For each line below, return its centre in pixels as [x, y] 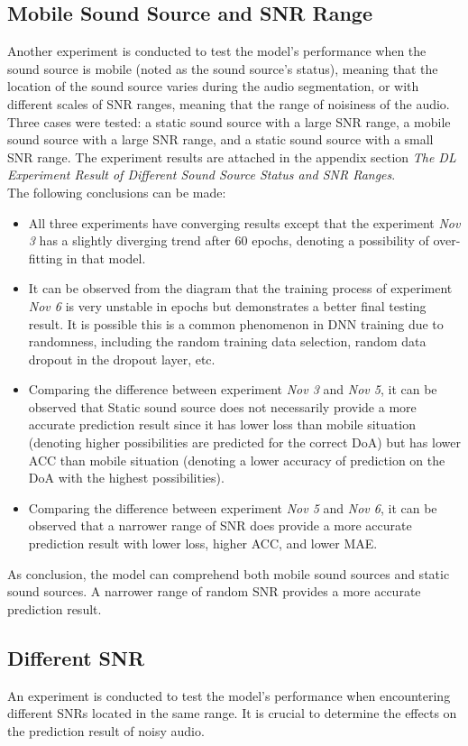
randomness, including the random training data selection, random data [227, 341]
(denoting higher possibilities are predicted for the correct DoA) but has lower [244, 442]
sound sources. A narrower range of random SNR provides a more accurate [214, 591]
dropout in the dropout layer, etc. [122, 359]
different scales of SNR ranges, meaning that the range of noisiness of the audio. [229, 103]
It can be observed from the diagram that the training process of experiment [240, 288]
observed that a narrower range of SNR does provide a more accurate [220, 525]
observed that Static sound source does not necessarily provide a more [222, 406]
